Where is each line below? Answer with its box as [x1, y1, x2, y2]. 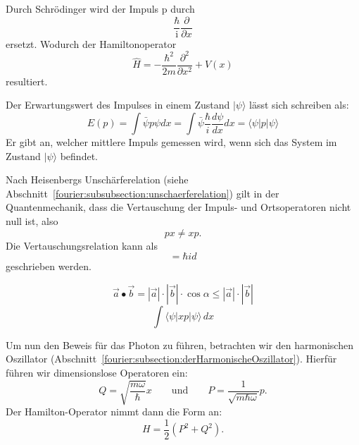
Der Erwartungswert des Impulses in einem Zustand [6, 97, 230, 112]
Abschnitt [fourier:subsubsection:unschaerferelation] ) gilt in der [6, 185, 279, 200]
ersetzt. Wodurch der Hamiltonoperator [6, 36, 177, 51]
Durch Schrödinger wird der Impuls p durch [6, 1, 195, 16]
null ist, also [6, 213, 58, 228]
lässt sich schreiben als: [249, 97, 349, 112]
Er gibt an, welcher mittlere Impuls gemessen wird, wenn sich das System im [6, 135, 337, 149]
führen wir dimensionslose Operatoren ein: [6, 365, 188, 379]
